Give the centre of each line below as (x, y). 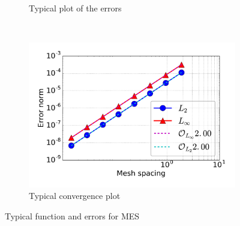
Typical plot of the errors (75, 8)
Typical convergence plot (75, 196)
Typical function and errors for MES (72, 215)
